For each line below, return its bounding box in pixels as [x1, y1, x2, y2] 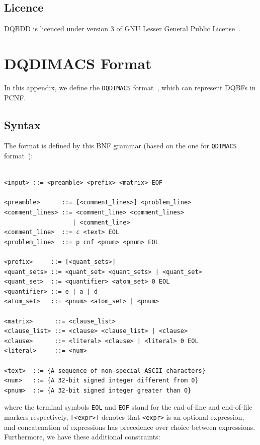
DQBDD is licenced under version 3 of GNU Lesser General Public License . [4, 23, 240, 34]
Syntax [4, 117, 41, 132]
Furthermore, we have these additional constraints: [4, 431, 160, 442]
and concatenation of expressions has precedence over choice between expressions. [4, 421, 255, 432]
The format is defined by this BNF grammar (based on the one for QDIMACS [4, 140, 237, 151]
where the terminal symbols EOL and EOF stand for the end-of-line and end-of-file [4, 402, 252, 412]
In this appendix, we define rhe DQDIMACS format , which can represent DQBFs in [4, 82, 256, 92]
